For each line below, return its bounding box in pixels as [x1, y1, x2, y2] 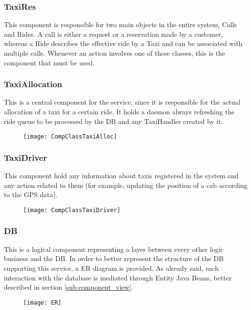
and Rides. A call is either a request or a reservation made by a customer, [4, 29, 223, 39]
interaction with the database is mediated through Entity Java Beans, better [4, 272, 232, 282]
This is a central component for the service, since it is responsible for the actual [4, 97, 240, 107]
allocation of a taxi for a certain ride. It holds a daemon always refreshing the [4, 107, 235, 116]
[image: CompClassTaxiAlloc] [23, 133, 117, 140]
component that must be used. [4, 57, 94, 67]
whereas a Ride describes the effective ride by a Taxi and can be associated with [4, 38, 243, 48]
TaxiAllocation [4, 78, 63, 90]
